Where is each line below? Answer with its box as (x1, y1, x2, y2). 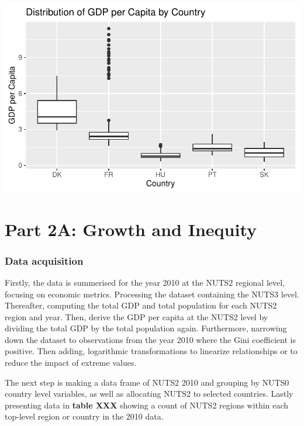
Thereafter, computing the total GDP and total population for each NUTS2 (5, 299, 277, 311)
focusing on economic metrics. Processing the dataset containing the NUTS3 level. (5, 288, 299, 300)
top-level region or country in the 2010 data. (5, 410, 164, 422)
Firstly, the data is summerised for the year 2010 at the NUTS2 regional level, (5, 276, 285, 288)
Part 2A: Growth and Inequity (5, 217, 257, 241)
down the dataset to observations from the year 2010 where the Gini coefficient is (5, 333, 296, 345)
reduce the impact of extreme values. (5, 356, 137, 369)
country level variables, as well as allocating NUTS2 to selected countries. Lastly (5, 387, 293, 400)
